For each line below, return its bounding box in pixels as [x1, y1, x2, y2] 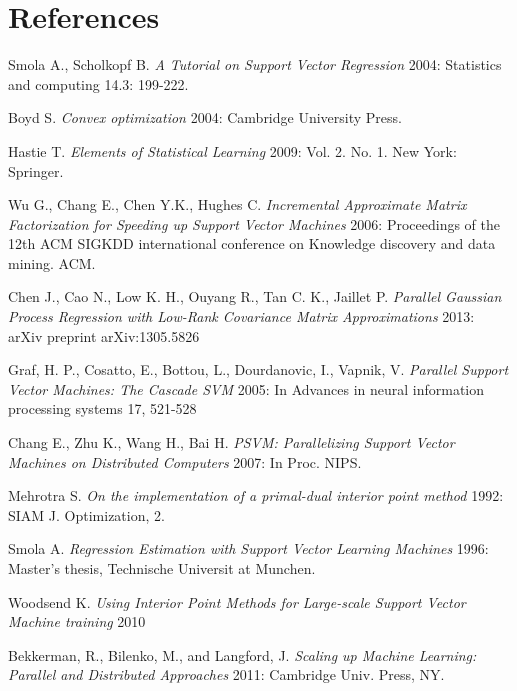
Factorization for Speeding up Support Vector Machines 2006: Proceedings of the [8, 213, 500, 234]
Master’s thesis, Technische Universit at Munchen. [8, 558, 316, 578]
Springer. [8, 160, 64, 181]
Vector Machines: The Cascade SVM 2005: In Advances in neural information [8, 378, 485, 399]
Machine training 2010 [8, 611, 146, 632]
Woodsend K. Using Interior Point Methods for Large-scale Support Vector [8, 591, 466, 612]
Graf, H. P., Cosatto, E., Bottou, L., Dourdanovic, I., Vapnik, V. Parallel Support [8, 359, 509, 380]
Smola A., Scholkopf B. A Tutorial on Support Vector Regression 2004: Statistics [8, 54, 502, 75]
